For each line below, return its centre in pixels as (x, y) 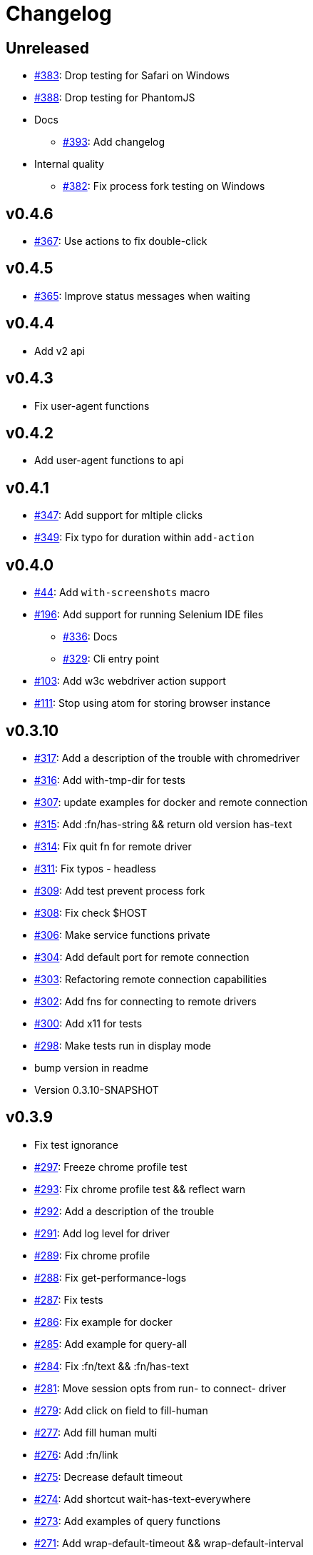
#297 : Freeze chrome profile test (111, 1167)
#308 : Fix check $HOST (91, 912)
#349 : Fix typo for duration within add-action (144, 538)
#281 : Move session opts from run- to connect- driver (160, 1388)
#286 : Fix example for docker (103, 1322)
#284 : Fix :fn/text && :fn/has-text (112, 1366)
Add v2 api (60, 351)
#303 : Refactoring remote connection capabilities (151, 979)
